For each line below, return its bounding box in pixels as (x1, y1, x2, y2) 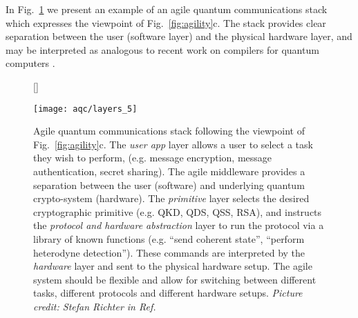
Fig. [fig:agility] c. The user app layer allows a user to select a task (33, 137, 313, 151)
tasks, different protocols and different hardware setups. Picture (33, 286, 303, 300)
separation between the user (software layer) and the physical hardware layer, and (6, 29, 352, 43)
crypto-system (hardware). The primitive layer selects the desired (33, 191, 310, 206)
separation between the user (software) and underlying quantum (33, 177, 305, 192)
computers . (6, 56, 55, 70)
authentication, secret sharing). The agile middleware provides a (33, 164, 305, 178)
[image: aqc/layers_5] (33, 103, 138, 114)
